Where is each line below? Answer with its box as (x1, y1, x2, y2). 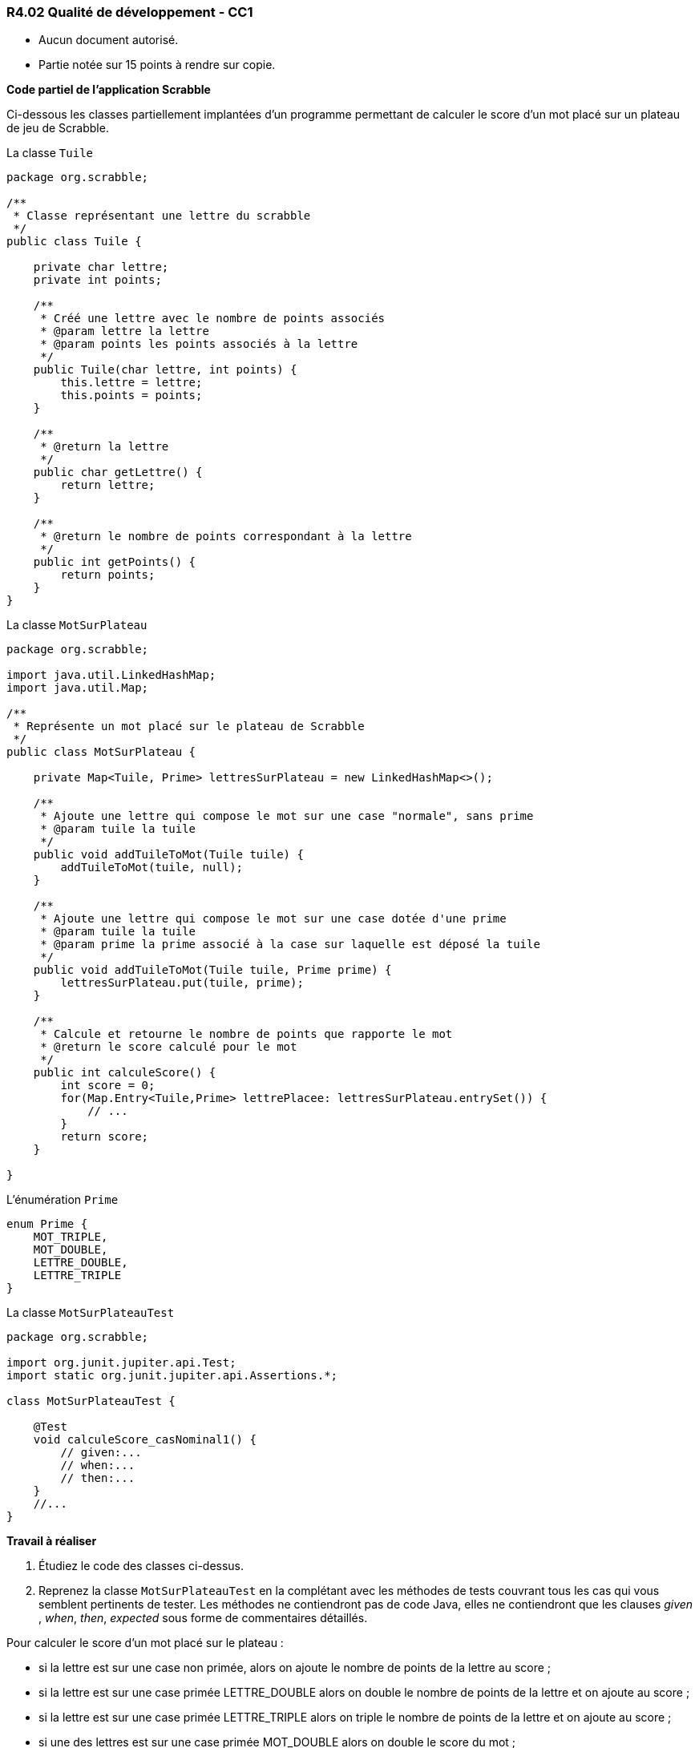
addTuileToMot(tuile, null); (60, 861, 244, 874)
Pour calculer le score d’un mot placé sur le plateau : (6, 1636, 284, 1650)
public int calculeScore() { (33, 1066, 216, 1080)
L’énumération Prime (6, 1193, 119, 1207)
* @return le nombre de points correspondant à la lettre (40, 530, 412, 543)
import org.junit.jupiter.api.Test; (6, 1356, 236, 1370)
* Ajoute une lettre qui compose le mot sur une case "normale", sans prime (40, 809, 534, 823)
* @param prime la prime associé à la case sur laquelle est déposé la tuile (40, 938, 540, 951)
